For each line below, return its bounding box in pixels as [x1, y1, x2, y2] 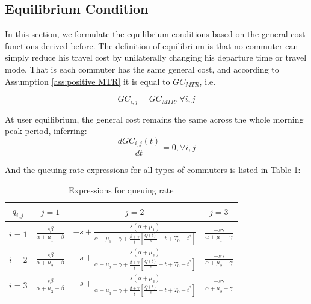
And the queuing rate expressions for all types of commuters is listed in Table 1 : [5, 163, 301, 176]
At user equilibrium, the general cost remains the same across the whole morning [5, 112, 304, 125]
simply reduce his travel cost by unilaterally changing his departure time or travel [5, 51, 307, 64]
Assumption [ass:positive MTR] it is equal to [5, 74, 170, 87]
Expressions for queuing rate [69, 183, 174, 196]
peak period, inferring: [5, 124, 87, 137]
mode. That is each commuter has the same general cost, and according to [5, 62, 279, 75]
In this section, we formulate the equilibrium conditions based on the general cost [5, 28, 306, 40]
